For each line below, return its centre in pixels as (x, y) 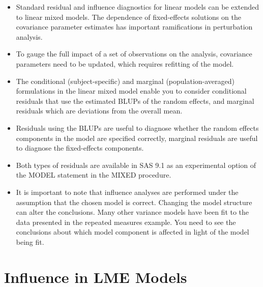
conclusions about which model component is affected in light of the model (133, 232)
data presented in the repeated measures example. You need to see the (126, 222)
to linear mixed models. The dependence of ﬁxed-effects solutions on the (128, 17)
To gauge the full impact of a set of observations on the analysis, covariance (134, 54)
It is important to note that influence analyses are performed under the (127, 192)
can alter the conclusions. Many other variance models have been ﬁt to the (133, 212)
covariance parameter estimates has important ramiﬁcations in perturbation (134, 27)
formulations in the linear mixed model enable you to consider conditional (131, 91)
